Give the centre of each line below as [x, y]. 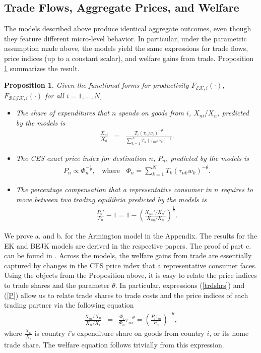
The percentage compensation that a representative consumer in [114, 189]
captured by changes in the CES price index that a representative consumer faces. [130, 265]
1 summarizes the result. [42, 68]
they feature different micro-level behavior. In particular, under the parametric [125, 38]
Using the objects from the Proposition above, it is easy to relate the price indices [130, 275]
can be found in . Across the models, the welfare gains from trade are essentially [128, 255]
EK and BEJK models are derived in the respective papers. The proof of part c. [128, 245]
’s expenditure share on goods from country [137, 333]
